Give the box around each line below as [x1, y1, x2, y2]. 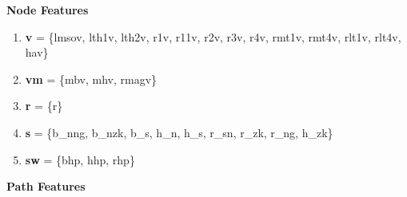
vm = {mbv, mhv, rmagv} [25, 70, 158, 87]
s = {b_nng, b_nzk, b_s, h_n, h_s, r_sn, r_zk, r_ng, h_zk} [25, 124, 333, 140]
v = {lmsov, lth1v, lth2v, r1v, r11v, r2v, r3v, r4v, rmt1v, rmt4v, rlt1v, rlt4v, [25, 28, 401, 45]
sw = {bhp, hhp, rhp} [25, 151, 135, 167]
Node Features [6, 2, 89, 18]
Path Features [6, 178, 86, 195]
